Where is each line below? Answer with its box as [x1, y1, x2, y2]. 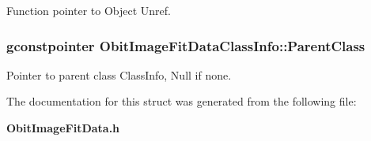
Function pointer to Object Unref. [6, 2, 171, 18]
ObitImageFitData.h [6, 120, 120, 135]
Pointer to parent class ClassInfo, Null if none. [6, 66, 232, 83]
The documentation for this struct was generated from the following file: [6, 93, 357, 109]
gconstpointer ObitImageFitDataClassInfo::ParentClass [6, 35, 365, 55]
